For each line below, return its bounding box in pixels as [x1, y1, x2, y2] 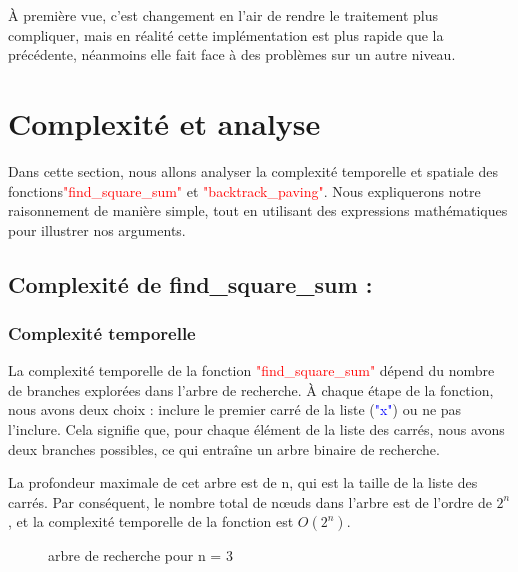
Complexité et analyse [8, 102, 321, 143]
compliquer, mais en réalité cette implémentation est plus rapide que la [8, 24, 444, 45]
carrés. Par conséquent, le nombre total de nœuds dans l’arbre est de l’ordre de [8, 491, 492, 512]
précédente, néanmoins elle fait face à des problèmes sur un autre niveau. [8, 44, 456, 65]
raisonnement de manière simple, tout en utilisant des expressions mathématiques [8, 200, 508, 221]
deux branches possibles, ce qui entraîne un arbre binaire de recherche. [8, 438, 440, 459]
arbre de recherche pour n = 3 [48, 545, 233, 566]
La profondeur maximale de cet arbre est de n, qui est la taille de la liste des [8, 472, 478, 493]
